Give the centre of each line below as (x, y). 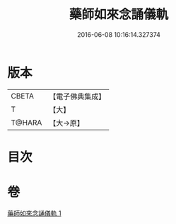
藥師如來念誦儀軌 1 (34, 213)
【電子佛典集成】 (77, 96)
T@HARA (27, 123)
